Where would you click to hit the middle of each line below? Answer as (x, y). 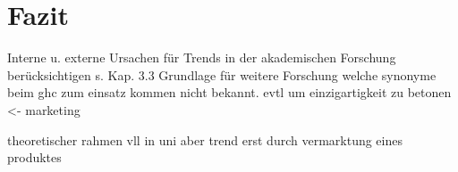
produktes (34, 157)
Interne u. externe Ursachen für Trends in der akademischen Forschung (202, 57)
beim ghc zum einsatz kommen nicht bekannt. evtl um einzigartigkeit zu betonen (229, 92)
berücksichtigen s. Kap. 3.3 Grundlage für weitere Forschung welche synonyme (222, 74)
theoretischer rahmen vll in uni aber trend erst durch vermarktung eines (205, 139)
